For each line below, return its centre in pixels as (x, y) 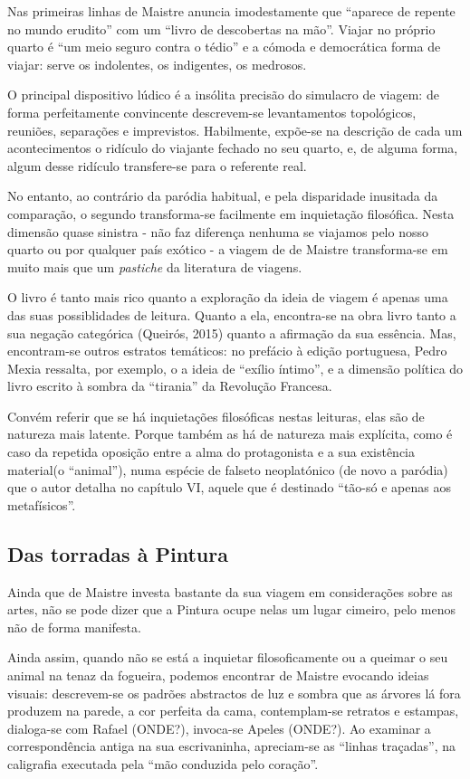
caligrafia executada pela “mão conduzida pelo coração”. (163, 763)
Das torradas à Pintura (118, 553)
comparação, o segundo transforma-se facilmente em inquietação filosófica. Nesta (231, 213)
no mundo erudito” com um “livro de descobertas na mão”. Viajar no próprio (221, 28)
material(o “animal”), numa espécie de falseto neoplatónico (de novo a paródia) (228, 469)
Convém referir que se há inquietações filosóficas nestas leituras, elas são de (216, 416)
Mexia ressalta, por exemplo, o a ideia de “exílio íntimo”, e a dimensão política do (235, 368)
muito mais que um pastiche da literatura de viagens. (155, 266)
